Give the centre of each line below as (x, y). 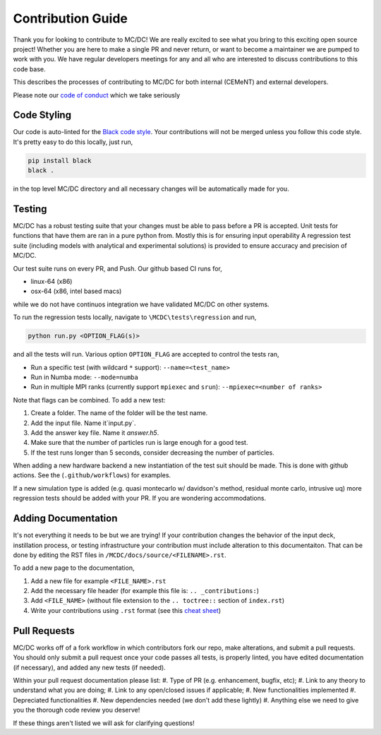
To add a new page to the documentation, (74, 568)
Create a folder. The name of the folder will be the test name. (119, 413)
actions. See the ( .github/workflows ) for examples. (92, 475)
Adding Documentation (65, 519)
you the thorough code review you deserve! (77, 710)
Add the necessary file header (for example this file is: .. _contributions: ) (145, 591)
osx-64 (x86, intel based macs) (76, 291)
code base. (29, 69)
